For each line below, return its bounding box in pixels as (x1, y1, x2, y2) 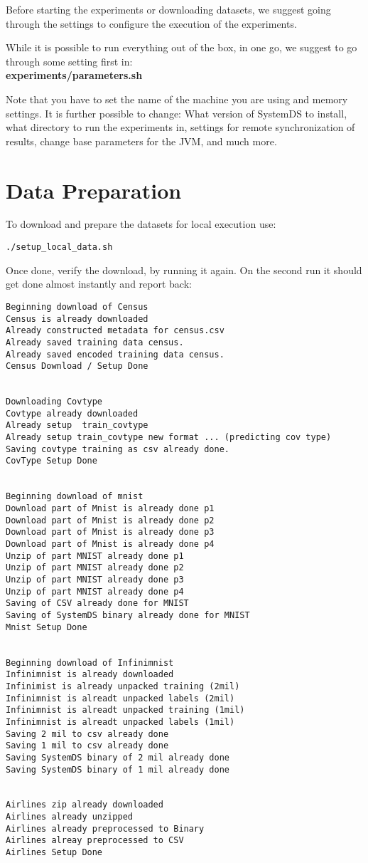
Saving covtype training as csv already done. (6, 444, 229, 454)
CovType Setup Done (6, 456, 97, 466)
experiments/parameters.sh (6, 68, 143, 83)
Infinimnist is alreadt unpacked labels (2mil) (6, 693, 235, 704)
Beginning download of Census (6, 301, 148, 312)
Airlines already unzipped (6, 812, 133, 822)
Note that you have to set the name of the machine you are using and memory (6, 91, 348, 106)
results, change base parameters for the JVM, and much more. (6, 133, 277, 148)
